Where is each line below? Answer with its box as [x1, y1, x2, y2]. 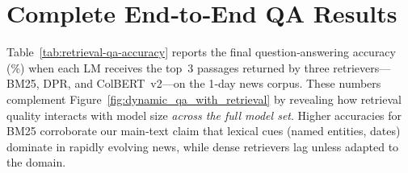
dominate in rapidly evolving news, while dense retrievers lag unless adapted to [6, 138, 399, 154]
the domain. [6, 154, 66, 171]
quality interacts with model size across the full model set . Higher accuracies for [6, 106, 402, 123]
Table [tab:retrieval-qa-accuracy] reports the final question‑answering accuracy [6, 43, 396, 60]
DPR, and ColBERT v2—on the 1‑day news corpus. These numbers [43, 75, 381, 92]
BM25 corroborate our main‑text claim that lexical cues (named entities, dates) [6, 122, 401, 139]
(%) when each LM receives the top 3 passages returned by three [6, 59, 330, 76]
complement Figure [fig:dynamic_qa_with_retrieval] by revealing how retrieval [6, 90, 402, 107]
